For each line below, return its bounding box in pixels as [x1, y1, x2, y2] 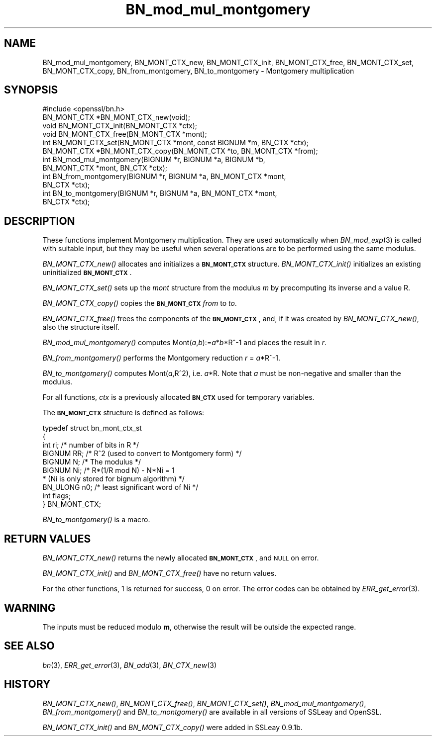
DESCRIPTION [4, 214, 75, 227]
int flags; [42, 491, 71, 500]
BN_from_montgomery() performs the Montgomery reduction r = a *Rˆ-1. [42, 354, 281, 363]
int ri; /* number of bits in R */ [42, 441, 139, 450]
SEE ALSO [4, 640, 55, 652]
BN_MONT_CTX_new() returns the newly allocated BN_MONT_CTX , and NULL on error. [42, 554, 319, 562]
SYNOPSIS [4, 84, 58, 96]
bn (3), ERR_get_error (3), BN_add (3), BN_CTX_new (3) [42, 660, 217, 669]
